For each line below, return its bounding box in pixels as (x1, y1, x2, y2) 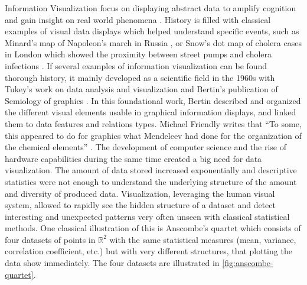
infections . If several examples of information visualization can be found (5, 59, 267, 72)
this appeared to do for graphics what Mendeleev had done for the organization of (5, 129, 302, 141)
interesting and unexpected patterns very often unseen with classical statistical (5, 210, 290, 222)
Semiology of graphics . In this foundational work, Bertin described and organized (5, 94, 301, 106)
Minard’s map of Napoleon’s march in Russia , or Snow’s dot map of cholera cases (5, 36, 302, 48)
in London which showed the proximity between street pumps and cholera (5, 48, 272, 60)
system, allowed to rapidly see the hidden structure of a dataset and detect (5, 199, 276, 211)
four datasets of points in (5, 233, 96, 245)
